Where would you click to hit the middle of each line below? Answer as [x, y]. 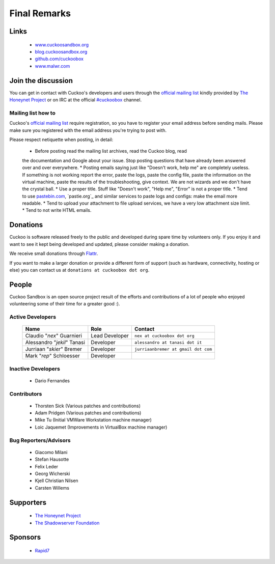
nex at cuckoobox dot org [164, 336]
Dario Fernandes [52, 380]
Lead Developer [110, 336]
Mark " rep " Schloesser [52, 356]
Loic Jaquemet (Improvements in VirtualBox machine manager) [101, 427]
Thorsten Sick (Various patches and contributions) [88, 406]
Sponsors [25, 537]
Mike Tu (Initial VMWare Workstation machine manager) [93, 420]
